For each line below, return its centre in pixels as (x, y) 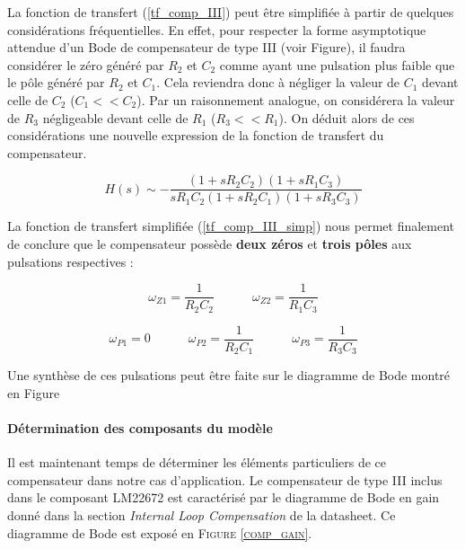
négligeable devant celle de (115, 117)
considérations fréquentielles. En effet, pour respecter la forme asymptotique (217, 29)
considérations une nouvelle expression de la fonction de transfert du (196, 135)
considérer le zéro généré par (86, 64)
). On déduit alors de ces (347, 117)
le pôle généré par (56, 82)
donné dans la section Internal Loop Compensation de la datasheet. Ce (202, 514)
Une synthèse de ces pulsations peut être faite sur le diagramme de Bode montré (229, 375)
